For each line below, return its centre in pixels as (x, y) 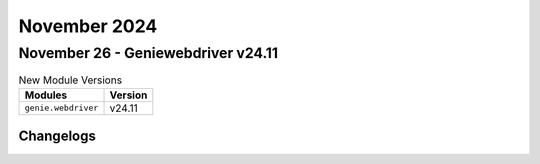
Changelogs (57, 136)
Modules (46, 95)
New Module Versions (70, 80)
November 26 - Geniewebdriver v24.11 (148, 53)
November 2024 (88, 26)
